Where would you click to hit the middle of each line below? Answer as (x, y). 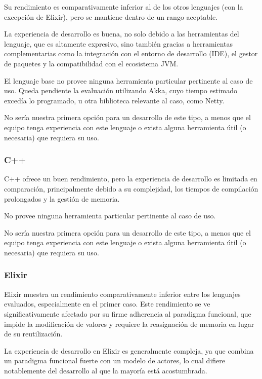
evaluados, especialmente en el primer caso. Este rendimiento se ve (107, 304)
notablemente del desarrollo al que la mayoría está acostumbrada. (106, 370)
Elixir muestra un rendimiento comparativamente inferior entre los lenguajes (122, 294)
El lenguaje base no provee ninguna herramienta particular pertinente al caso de (128, 80)
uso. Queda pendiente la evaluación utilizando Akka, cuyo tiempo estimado (121, 90)
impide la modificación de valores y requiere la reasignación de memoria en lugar (129, 324)
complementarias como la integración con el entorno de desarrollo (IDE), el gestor (131, 53)
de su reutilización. (33, 334)
